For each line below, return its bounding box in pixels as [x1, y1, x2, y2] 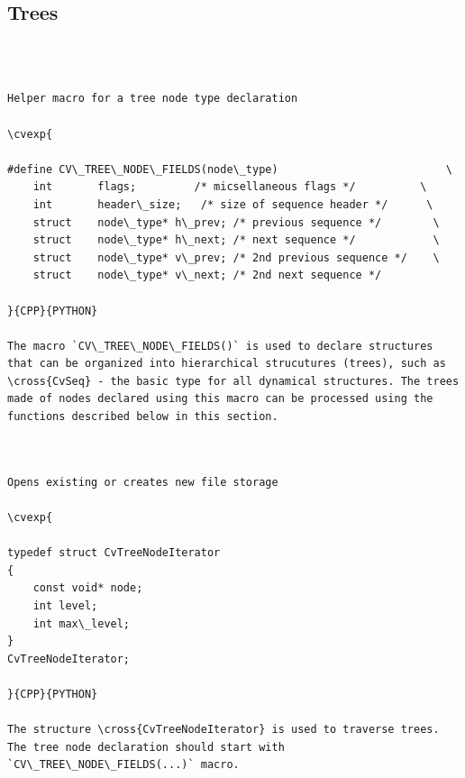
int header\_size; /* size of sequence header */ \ [32, 197, 433, 211]
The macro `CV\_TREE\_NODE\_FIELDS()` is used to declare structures [7, 339, 433, 352]
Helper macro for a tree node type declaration [7, 92, 298, 105]
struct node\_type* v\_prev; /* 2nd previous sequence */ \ [32, 251, 440, 264]
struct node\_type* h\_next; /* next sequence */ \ [32, 233, 440, 247]
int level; [32, 600, 98, 613]
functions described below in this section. [7, 410, 278, 424]
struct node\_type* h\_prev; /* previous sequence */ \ [32, 215, 440, 229]
